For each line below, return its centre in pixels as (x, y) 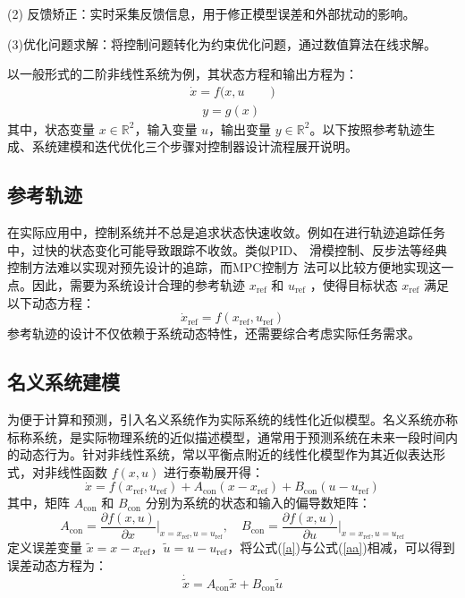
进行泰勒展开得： (213, 471)
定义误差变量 (45, 547)
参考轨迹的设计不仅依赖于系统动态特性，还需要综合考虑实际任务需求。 (214, 333)
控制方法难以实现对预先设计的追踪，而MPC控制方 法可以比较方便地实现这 (224, 267)
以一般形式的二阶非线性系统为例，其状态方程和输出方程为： (182, 74)
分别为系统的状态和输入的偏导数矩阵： (258, 503)
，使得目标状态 (354, 285)
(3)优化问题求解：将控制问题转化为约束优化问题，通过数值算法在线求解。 (222, 43)
